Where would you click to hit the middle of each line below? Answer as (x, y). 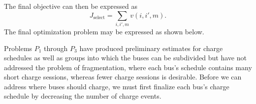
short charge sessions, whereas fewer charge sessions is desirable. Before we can (123, 77)
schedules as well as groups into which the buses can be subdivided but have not (125, 58)
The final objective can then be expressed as (71, 6)
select (99, 18)
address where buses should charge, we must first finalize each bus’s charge (117, 86)
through (56, 48)
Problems (18, 48)
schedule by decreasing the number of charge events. (83, 96)
